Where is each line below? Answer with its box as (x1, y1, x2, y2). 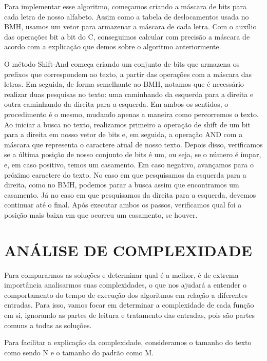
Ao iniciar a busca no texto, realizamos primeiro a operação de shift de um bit (4, 119, 251, 129)
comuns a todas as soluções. (4, 319, 92, 330)
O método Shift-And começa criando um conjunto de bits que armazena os (4, 58, 240, 69)
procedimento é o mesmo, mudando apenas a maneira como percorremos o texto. (4, 108, 259, 119)
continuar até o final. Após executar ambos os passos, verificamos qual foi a (4, 199, 242, 210)
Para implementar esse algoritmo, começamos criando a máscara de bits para (4, 1, 247, 11)
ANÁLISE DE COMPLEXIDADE (4, 239, 252, 260)
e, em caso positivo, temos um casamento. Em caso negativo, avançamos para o (4, 159, 254, 169)
